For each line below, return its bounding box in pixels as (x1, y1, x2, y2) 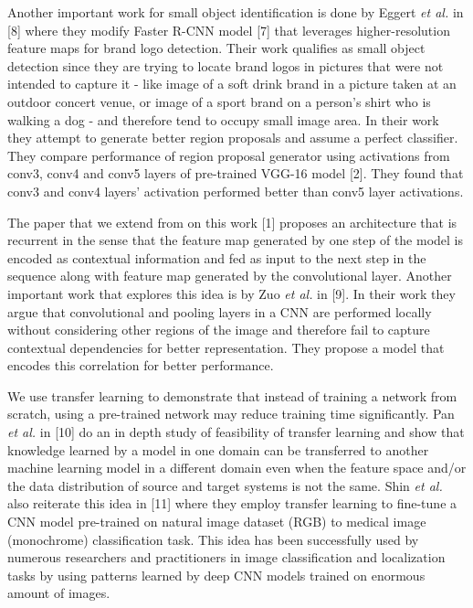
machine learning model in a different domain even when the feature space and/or (7, 458, 467, 477)
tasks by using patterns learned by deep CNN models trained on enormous (7, 565, 426, 584)
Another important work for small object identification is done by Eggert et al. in (7, 3, 464, 21)
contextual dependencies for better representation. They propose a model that (7, 337, 445, 357)
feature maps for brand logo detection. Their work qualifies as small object (7, 38, 426, 58)
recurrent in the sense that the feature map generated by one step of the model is (7, 230, 464, 250)
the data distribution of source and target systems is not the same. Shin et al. (7, 475, 443, 495)
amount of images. (7, 583, 110, 603)
